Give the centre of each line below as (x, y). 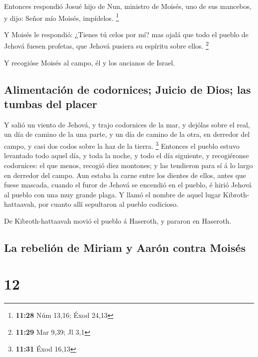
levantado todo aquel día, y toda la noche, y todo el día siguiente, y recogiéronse (127, 155)
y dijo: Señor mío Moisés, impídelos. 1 (62, 17)
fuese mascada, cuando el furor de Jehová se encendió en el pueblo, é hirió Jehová (128, 185)
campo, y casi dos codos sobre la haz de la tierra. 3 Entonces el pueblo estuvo (122, 145)
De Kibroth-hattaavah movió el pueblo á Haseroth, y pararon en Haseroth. (118, 220)
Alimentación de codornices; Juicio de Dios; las (128, 89)
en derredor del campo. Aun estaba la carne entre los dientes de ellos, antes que (125, 175)
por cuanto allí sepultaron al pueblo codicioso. (108, 204)
